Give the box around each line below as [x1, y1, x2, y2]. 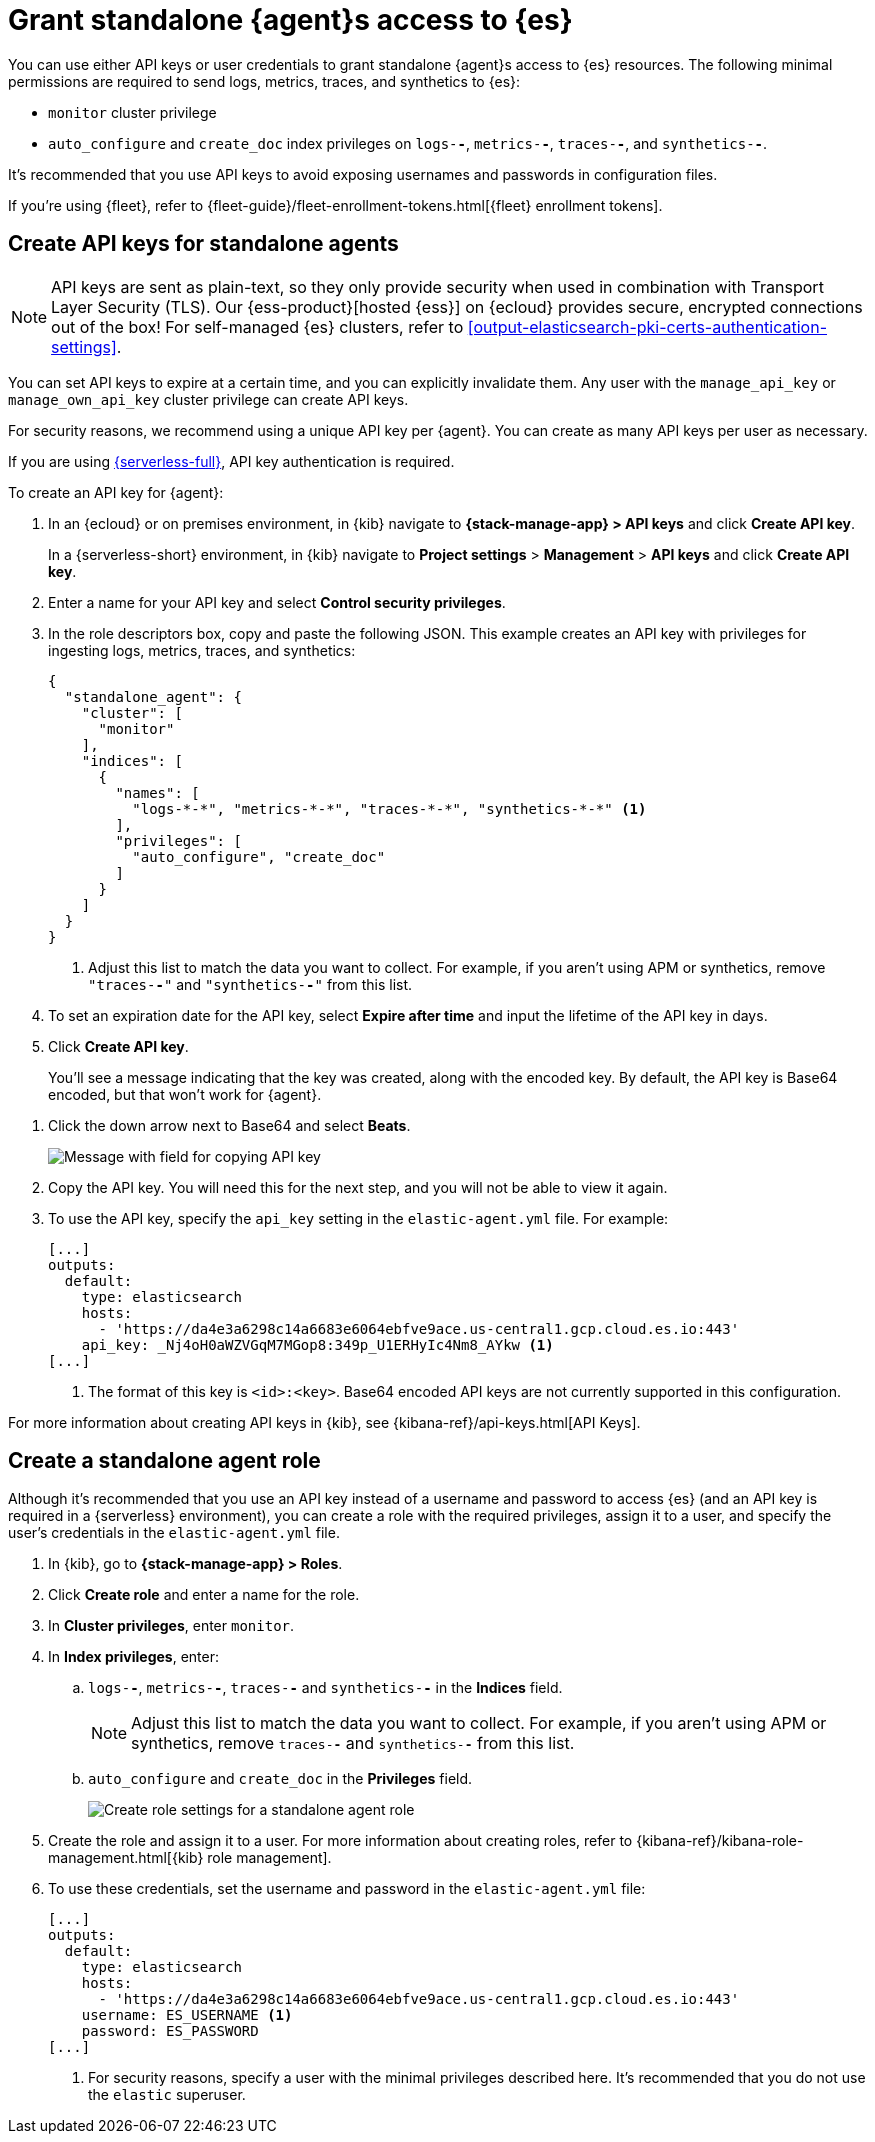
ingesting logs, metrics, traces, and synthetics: [48, 641, 356, 659]
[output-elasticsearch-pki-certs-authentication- [467, 316, 828, 337]
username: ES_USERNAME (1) [81, 2007, 293, 2024]
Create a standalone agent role [8, 1448, 321, 1474]
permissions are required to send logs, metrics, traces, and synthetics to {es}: [8, 72, 521, 90]
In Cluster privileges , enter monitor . [48, 1617, 295, 1635]
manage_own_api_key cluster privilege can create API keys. [8, 390, 409, 408]
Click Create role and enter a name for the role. [48, 1586, 360, 1604]
